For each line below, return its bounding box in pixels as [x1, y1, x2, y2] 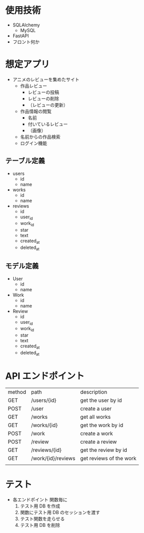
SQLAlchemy [12, 21, 40, 28]
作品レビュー [20, 83, 47, 89]
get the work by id [80, 421, 123, 428]
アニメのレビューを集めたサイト [12, 76, 80, 82]
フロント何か [12, 39, 40, 45]
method [8, 388, 26, 395]
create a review [80, 438, 117, 445]
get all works [80, 413, 111, 420]
